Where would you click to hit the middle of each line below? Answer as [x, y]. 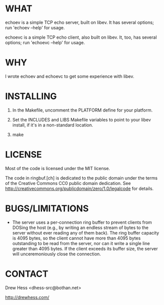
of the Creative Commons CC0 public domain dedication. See [68, 183]
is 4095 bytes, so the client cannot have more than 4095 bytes [77, 238]
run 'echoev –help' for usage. [35, 27]
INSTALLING [31, 96]
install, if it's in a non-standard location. [53, 125]
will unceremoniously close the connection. [56, 254]
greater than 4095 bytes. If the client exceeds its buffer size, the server [85, 248]
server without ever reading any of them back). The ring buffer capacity [86, 233]
